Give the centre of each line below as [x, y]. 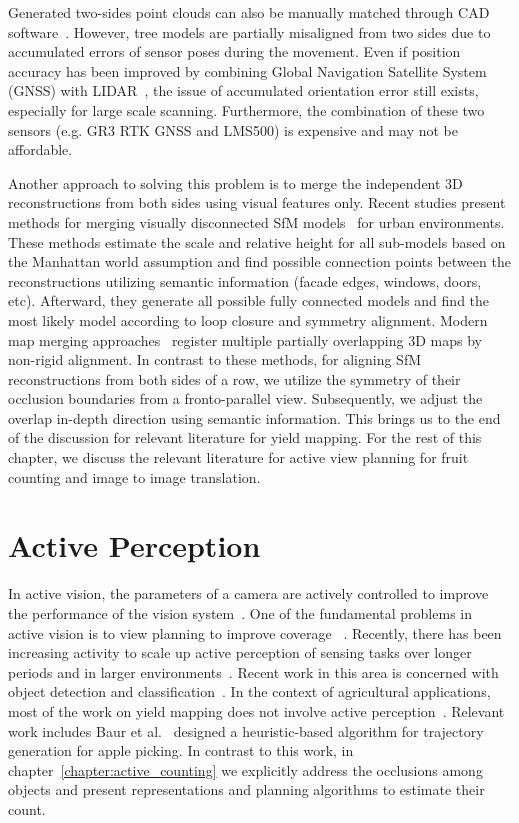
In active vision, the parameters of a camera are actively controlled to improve [248, 593]
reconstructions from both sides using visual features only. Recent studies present [257, 202]
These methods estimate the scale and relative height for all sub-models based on [257, 241]
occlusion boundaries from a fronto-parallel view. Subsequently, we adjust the [245, 398]
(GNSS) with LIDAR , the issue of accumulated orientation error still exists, [243, 90]
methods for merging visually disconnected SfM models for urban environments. [256, 221]
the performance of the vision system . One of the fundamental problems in [240, 612]
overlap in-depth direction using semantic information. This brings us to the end [254, 417]
